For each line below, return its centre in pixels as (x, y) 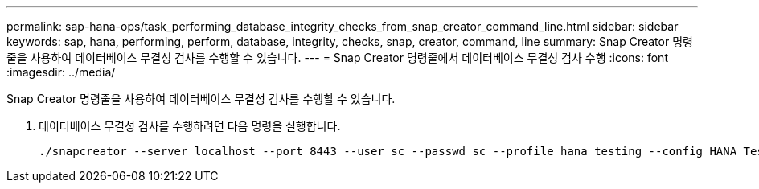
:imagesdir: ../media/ (61, 72)
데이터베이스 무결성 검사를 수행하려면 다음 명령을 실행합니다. (190, 126)
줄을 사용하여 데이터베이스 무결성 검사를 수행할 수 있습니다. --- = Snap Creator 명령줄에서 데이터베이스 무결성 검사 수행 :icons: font (337, 58)
